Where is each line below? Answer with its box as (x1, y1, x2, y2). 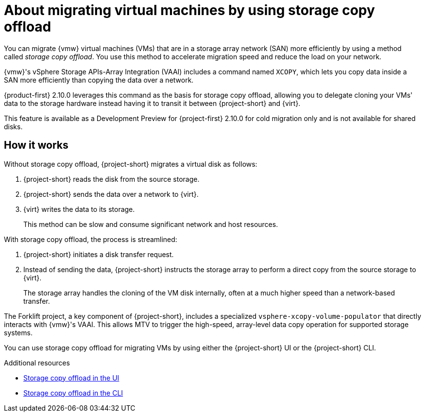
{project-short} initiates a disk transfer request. (23, 250, 174, 259)
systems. (4, 328, 33, 337)
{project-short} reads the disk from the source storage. (23, 174, 200, 183)
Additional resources (4, 358, 70, 367)
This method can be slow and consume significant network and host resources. (23, 220, 278, 228)
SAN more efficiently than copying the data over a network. (4, 75, 194, 84)
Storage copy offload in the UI (23, 373, 119, 382)
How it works (4, 139, 68, 152)
